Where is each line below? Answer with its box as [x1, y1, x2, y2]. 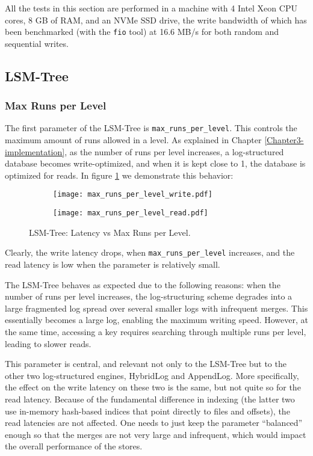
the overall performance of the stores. [5, 440, 143, 452]
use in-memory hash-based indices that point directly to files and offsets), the [5, 404, 290, 417]
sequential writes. [5, 37, 69, 49]
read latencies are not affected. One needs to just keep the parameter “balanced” [5, 416, 303, 429]
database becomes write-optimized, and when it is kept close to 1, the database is [5, 157, 306, 170]
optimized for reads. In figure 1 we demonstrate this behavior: [5, 168, 234, 181]
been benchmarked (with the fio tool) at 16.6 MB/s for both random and [5, 25, 279, 38]
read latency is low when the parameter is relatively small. [5, 258, 220, 271]
